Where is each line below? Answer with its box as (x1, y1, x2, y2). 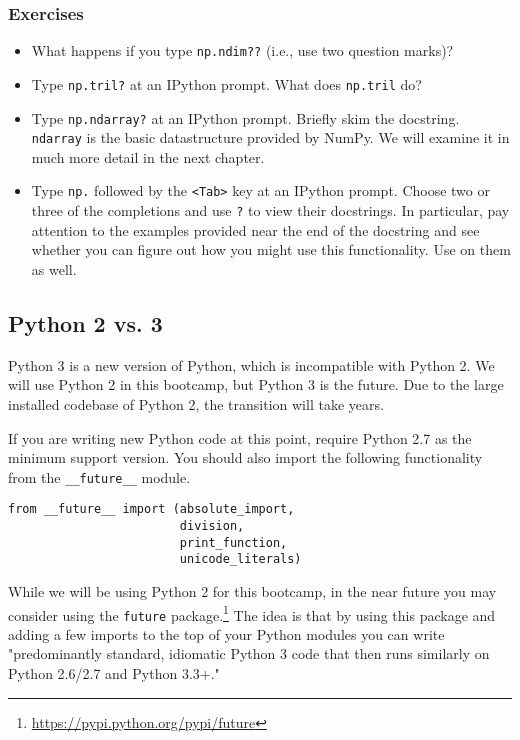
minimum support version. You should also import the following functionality (8, 447, 483, 468)
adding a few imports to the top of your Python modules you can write (8, 623, 445, 644)
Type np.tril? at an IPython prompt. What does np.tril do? (31, 73, 422, 94)
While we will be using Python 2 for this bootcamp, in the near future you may (8, 580, 497, 601)
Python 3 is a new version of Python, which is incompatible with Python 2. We (8, 354, 495, 375)
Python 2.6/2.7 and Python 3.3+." (8, 663, 220, 684)
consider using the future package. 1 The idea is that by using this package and (8, 601, 496, 625)
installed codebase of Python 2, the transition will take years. (8, 393, 384, 414)
